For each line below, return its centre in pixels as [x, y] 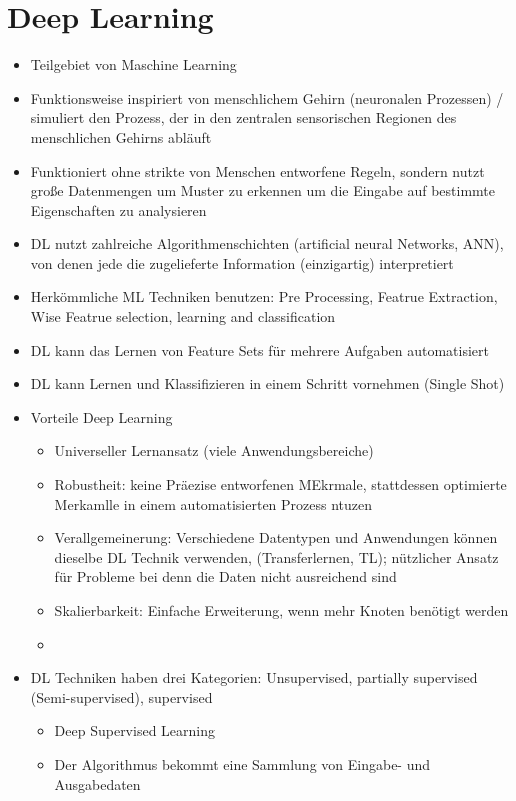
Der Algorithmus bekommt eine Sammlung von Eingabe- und [242, 763]
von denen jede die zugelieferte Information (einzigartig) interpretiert [242, 262]
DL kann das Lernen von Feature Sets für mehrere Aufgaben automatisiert [260, 349]
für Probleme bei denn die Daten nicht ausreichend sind [225, 576]
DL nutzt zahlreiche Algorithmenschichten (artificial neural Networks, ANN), [267, 243]
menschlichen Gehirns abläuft [121, 136]
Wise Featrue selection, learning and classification [183, 316]
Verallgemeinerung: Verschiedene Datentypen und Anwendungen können [276, 537]
